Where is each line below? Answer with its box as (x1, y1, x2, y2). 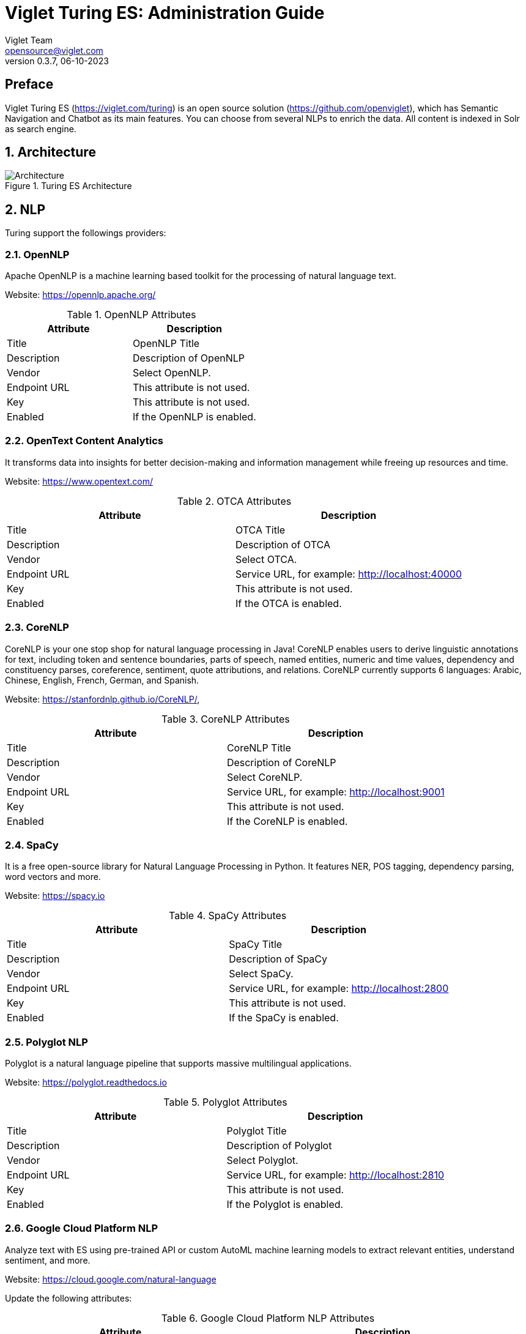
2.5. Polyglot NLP (5, 1035, 88, 1048)
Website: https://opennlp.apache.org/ (5, 289, 156, 300)
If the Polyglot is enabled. (226, 1198, 344, 1211)
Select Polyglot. (226, 1154, 298, 1167)
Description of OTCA (235, 538, 331, 551)
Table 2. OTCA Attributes (177, 494, 292, 507)
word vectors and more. (5, 871, 101, 882)
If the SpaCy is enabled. (229, 1012, 339, 1024)
